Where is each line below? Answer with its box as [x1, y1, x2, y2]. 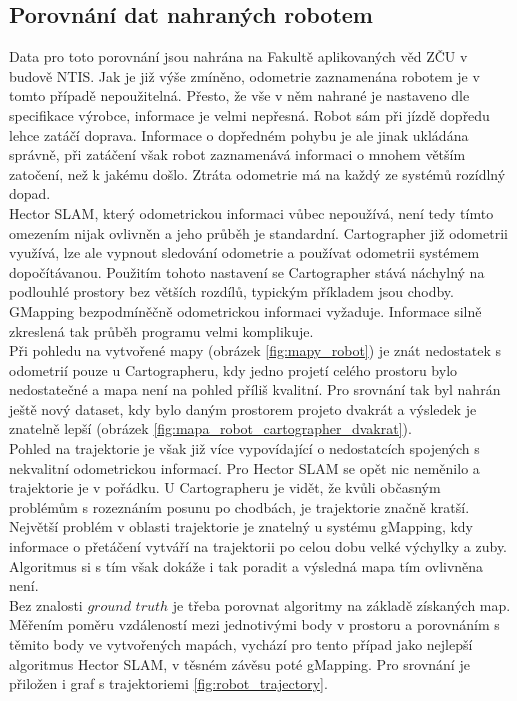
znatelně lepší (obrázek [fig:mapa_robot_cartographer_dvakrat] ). [9, 418, 412, 439]
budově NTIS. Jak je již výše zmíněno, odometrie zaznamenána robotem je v [9, 65, 480, 86]
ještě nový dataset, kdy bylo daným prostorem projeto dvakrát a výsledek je [9, 398, 477, 419]
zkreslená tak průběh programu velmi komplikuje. [9, 320, 314, 341]
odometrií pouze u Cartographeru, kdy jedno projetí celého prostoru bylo [9, 359, 458, 380]
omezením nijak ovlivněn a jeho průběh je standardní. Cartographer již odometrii [9, 222, 508, 243]
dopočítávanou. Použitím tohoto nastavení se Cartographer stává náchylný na [9, 261, 485, 282]
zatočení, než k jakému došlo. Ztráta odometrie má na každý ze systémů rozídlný [9, 163, 506, 184]
